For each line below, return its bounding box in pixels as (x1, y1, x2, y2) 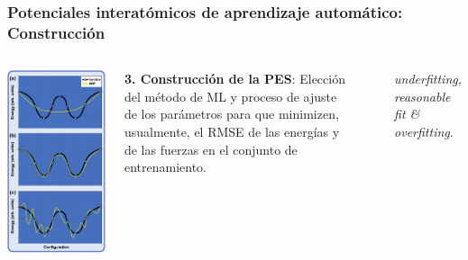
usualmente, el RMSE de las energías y (124, 121, 340, 140)
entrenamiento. (124, 157, 206, 176)
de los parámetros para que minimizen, (124, 104, 339, 123)
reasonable (394, 86, 451, 105)
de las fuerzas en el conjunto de (124, 139, 298, 158)
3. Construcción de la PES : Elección (124, 69, 345, 88)
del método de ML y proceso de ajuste (124, 86, 337, 105)
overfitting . (394, 121, 454, 140)
